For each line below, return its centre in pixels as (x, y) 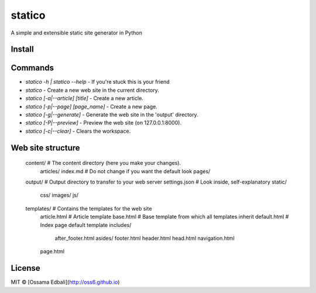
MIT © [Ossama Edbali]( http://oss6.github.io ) (65, 282)
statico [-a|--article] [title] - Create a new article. (84, 98)
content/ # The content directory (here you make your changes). (103, 163)
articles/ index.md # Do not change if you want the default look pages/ (125, 171)
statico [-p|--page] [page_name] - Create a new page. (92, 106)
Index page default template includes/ (86, 225)
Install (23, 49)
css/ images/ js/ (59, 195)
